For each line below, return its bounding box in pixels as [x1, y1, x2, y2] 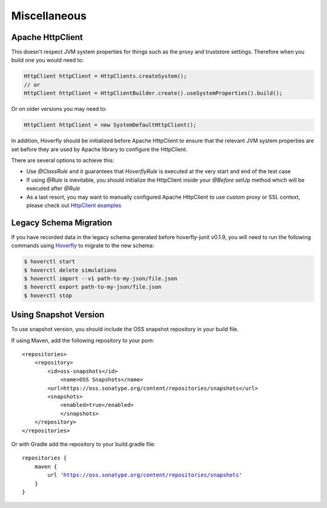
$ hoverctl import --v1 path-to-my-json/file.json [24, 275, 178, 282]
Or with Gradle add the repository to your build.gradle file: [11, 440, 156, 447]
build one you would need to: [11, 56, 84, 64]
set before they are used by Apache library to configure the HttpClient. [11, 145, 188, 153]
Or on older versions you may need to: [11, 105, 107, 113]
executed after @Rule [26, 185, 81, 192]
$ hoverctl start [24, 258, 76, 265]
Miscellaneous [11, 9, 87, 22]
